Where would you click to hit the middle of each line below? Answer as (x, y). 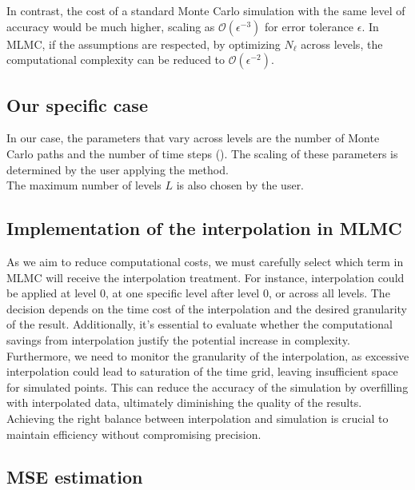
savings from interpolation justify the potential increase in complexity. (178, 339)
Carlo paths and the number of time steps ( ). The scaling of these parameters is (202, 153)
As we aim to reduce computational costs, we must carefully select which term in (205, 261)
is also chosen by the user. (240, 185)
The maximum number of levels (84, 185)
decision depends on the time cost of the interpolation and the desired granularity (207, 308)
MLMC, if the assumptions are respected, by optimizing (144, 44)
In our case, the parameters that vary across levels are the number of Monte (193, 138)
